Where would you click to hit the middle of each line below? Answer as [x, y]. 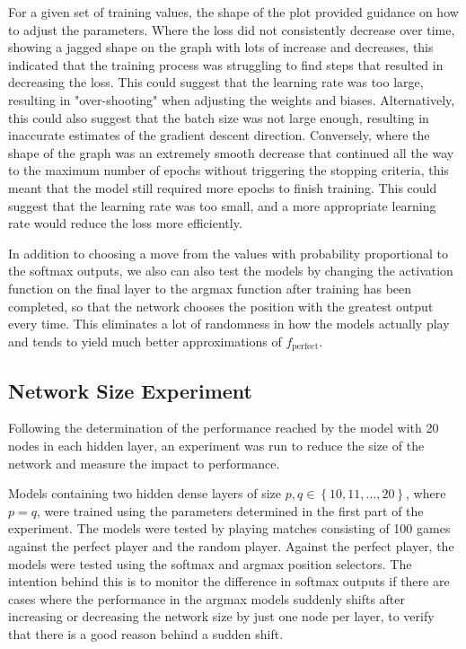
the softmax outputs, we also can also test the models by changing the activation [231, 271]
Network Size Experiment [130, 390]
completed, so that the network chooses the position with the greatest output [221, 306]
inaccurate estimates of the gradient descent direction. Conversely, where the [219, 135]
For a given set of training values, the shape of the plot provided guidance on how [233, 12]
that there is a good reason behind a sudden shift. [146, 633]
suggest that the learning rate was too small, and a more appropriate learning [222, 205]
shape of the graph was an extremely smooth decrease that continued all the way [231, 152]
